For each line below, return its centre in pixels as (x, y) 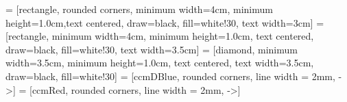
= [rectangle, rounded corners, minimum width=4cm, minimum (139, 9)
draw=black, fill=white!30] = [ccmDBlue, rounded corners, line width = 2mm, (170, 76)
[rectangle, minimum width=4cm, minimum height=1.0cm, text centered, (160, 36)
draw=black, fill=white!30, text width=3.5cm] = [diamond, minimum (152, 49)
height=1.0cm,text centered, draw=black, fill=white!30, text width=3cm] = (165, 22)
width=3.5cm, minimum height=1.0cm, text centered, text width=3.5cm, (160, 63)
